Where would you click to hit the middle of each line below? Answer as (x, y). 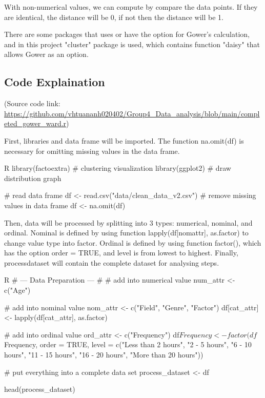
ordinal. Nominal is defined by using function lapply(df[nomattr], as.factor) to (126, 233)
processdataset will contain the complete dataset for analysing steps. (112, 262)
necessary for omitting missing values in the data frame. (92, 151)
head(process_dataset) (40, 389)
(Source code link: (32, 103)
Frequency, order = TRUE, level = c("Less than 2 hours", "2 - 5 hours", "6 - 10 (128, 344)
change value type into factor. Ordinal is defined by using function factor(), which (133, 242)
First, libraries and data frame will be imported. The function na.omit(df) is (124, 140)
